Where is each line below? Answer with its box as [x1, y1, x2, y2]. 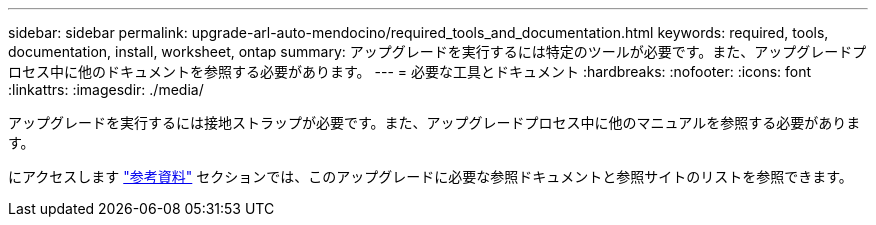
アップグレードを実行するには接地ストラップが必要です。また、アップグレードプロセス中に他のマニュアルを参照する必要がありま [8, 114, 861, 131]
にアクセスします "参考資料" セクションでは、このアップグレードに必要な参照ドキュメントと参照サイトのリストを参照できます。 [8, 168, 853, 185]
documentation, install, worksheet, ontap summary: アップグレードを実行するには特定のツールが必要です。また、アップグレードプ [8, 43, 867, 60]
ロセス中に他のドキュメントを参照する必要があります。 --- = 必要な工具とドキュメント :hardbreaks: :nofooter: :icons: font [8, 63, 812, 80]
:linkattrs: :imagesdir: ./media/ [8, 81, 204, 98]
